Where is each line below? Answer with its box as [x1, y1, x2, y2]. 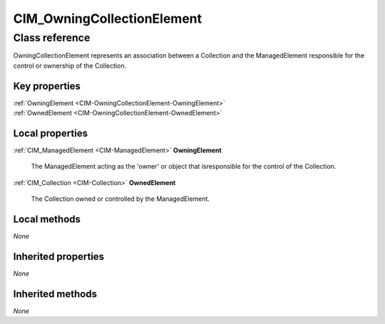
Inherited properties [13, 250, 105, 263]
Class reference [13, 31, 91, 44]
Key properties [13, 80, 81, 92]
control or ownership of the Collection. [13, 61, 127, 70]
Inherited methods [13, 288, 98, 300]
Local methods [13, 213, 81, 225]
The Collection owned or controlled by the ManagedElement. [31, 194, 210, 203]
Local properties [13, 127, 88, 139]
